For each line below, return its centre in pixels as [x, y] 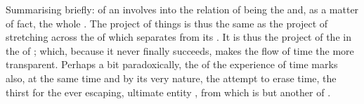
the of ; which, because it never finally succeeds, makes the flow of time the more [180, 50]
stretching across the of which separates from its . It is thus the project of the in [178, 37]
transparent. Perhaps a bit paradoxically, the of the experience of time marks [172, 64]
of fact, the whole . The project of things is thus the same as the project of [167, 23]
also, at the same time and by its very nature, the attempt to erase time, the [171, 78]
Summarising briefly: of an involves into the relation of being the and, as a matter [182, 9]
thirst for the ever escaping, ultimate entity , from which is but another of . [168, 92]
